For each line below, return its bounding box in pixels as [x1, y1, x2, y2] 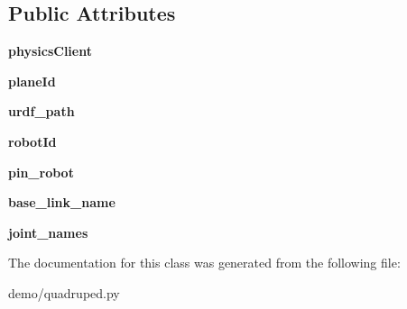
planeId [8, 71, 56, 90]
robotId [8, 132, 57, 150]
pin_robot [8, 162, 74, 181]
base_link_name [8, 193, 116, 212]
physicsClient [8, 41, 92, 60]
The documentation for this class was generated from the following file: [8, 253, 401, 272]
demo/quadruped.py [8, 283, 120, 302]
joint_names [8, 223, 88, 241]
